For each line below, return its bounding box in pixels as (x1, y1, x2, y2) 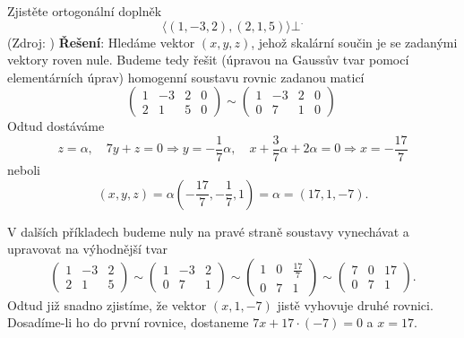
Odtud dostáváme (7, 117, 105, 135)
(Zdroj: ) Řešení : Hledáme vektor (7, 32, 195, 51)
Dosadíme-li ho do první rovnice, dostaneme (7, 313, 249, 332)
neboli (7, 160, 40, 179)
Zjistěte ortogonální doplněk (7, 2, 162, 20)
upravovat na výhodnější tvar (7, 239, 168, 258)
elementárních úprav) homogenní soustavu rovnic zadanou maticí (7, 67, 365, 86)
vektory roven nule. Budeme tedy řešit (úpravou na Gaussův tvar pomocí (7, 50, 409, 69)
